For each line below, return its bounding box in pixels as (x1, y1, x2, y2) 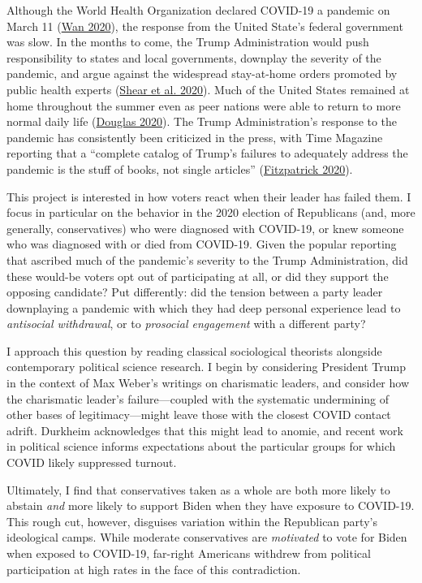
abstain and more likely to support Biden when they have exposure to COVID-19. (6, 497, 415, 514)
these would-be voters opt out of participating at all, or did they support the (6, 267, 389, 284)
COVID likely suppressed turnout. (6, 454, 177, 471)
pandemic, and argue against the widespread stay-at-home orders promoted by (6, 65, 398, 82)
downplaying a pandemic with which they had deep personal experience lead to (6, 299, 401, 316)
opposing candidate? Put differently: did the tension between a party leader (6, 283, 383, 300)
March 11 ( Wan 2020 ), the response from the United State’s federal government (6, 17, 403, 34)
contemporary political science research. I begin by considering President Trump (6, 358, 406, 375)
